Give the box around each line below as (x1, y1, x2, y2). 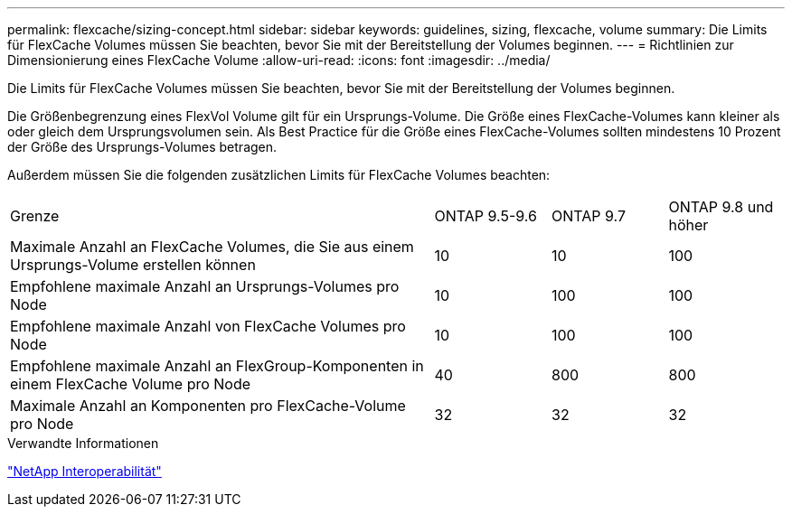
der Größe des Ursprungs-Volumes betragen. (7, 139, 278, 154)
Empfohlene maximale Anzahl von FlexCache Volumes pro (10, 317, 406, 335)
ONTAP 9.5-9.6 (434, 207, 537, 225)
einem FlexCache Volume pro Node (10, 375, 251, 393)
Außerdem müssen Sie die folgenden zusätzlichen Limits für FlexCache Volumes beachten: (7, 167, 551, 182)
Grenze (10, 207, 60, 225)
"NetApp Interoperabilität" (7, 463, 162, 479)
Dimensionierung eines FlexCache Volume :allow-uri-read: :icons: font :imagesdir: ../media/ (7, 52, 551, 68)
